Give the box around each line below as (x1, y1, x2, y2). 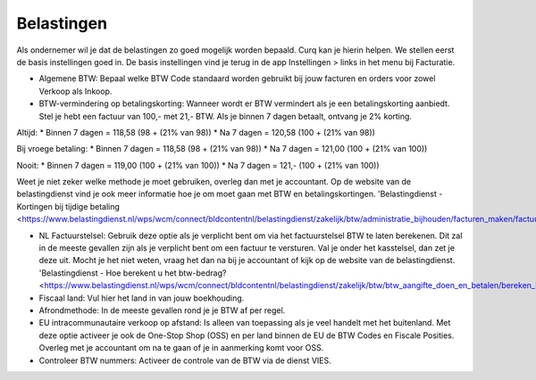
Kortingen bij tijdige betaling (16, 201, 121, 211)
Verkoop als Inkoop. (38, 86, 113, 96)
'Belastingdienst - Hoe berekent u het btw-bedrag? (38, 268, 227, 278)
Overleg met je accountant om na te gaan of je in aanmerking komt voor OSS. (38, 343, 324, 353)
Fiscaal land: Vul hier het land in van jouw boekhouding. (38, 293, 245, 303)
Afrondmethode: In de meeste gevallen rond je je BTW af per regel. (38, 304, 286, 316)
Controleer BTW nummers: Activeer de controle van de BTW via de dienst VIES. (38, 355, 331, 366)
